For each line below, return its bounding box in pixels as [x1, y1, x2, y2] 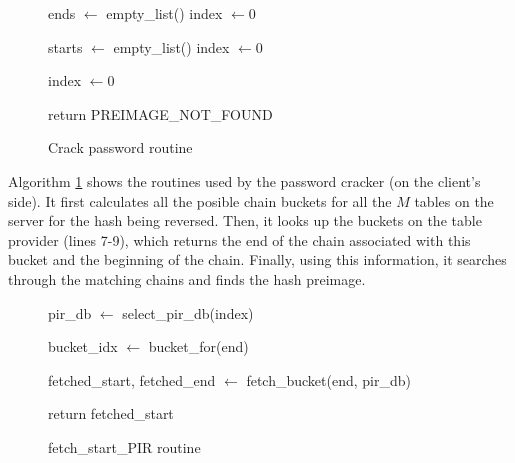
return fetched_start [48, 403, 174, 424]
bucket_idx [48, 336, 118, 357]
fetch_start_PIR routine [48, 436, 201, 457]
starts [48, 36, 83, 57]
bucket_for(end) [148, 336, 249, 357]
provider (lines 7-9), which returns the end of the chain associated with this [8, 229, 471, 250]
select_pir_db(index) [122, 302, 254, 323]
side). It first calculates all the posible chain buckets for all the [8, 190, 392, 211]
